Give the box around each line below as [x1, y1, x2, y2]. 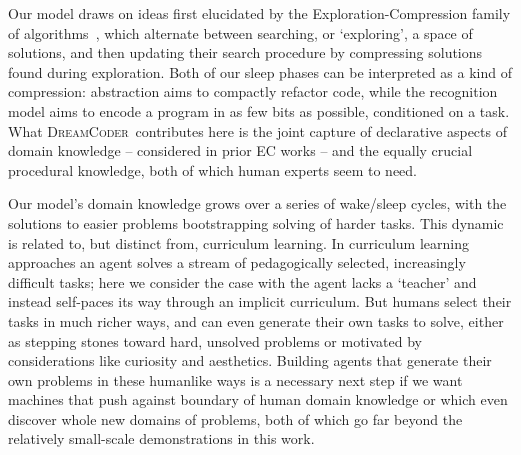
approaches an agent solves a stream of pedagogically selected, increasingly [8, 252, 466, 273]
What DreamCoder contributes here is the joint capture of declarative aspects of [8, 120, 507, 141]
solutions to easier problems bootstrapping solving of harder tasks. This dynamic [8, 212, 504, 233]
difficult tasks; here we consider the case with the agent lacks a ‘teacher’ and [8, 271, 477, 292]
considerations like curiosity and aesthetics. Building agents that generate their [8, 350, 492, 371]
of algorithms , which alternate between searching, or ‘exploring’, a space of [8, 22, 473, 43]
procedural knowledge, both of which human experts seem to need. [8, 159, 417, 180]
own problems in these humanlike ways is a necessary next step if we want [8, 369, 463, 390]
